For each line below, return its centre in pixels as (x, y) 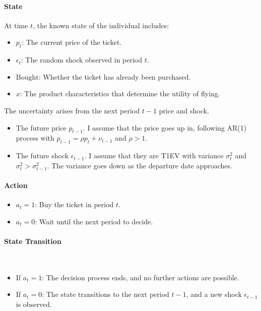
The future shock (42, 155)
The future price (41, 127)
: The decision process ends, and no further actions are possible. (141, 277)
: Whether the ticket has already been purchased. (115, 76)
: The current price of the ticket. (72, 42)
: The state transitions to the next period (106, 294)
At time (16, 25)
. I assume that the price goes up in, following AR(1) (165, 127)
